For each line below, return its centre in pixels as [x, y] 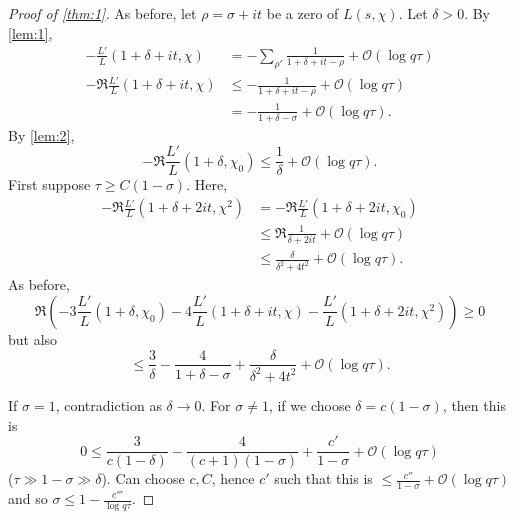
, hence [233, 478]
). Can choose [143, 478]
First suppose [49, 184]
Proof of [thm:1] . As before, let [102, 13]
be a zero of [302, 13]
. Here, [207, 184]
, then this [474, 404]
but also [33, 338]
